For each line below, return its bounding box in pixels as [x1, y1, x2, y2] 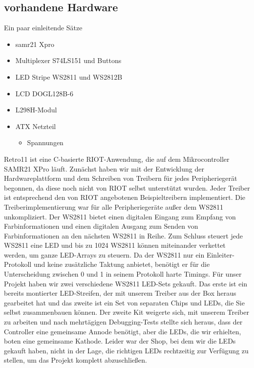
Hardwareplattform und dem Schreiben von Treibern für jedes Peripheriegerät [4, 173, 237, 183]
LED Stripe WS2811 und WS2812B [15, 71, 123, 82]
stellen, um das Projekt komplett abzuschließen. [4, 355, 147, 365]
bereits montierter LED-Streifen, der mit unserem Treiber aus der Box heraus [4, 288, 236, 298]
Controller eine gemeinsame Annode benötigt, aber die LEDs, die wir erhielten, [4, 326, 241, 336]
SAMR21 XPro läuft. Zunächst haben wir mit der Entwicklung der [4, 163, 204, 173]
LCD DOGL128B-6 [15, 88, 73, 98]
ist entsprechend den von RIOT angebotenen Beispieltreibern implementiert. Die [4, 192, 246, 202]
